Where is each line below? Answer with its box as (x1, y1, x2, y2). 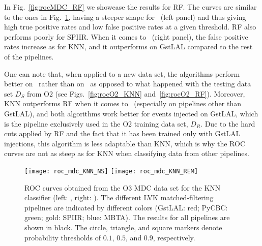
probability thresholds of (24, 232, 101, 242)
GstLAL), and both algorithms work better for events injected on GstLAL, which (4, 108, 258, 118)
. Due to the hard (200, 118, 255, 129)
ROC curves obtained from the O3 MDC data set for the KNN (24, 182, 221, 193)
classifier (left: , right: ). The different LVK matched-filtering (24, 192, 214, 203)
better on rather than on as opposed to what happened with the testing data (4, 78, 251, 89)
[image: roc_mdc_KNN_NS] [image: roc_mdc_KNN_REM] (24, 167, 198, 175)
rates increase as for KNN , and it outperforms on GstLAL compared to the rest (4, 41, 253, 52)
